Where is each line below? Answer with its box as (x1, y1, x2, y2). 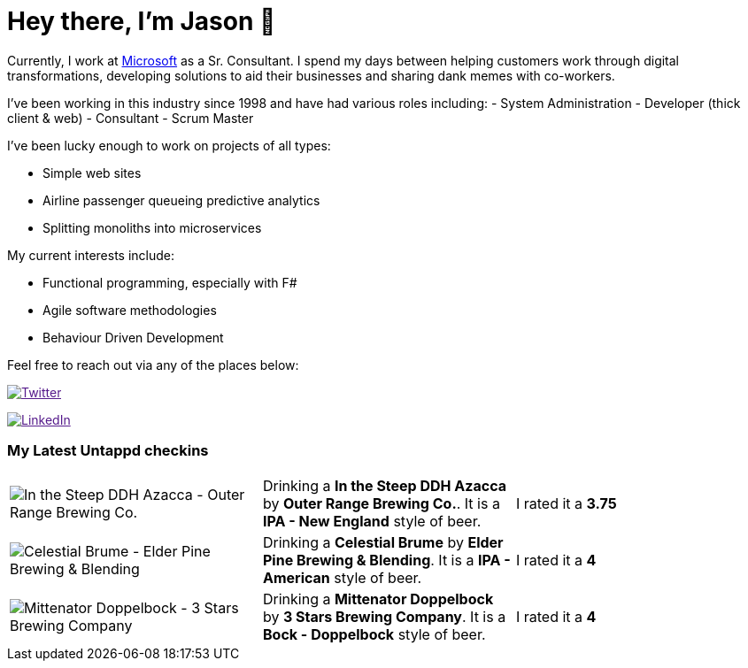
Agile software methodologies (42, 302, 217, 318)
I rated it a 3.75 (515, 494, 617, 512)
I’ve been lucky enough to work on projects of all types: (7, 137, 331, 153)
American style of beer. (262, 568, 422, 587)
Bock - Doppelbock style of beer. (262, 625, 486, 643)
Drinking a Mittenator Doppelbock (262, 589, 494, 608)
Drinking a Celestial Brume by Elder (262, 533, 504, 551)
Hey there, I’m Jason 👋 (7, 6, 276, 36)
